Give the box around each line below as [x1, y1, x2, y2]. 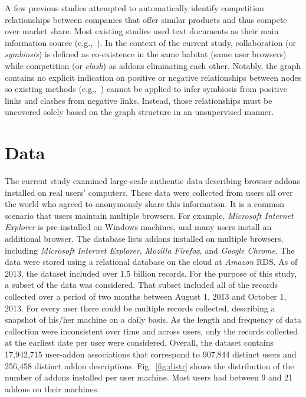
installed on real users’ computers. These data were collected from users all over [5, 186, 293, 198]
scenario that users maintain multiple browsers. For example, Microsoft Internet [5, 209, 294, 221]
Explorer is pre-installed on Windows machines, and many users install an [5, 221, 272, 233]
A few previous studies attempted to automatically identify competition [5, 2, 264, 14]
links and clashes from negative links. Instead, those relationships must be [5, 94, 272, 106]
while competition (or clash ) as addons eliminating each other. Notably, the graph [5, 59, 301, 71]
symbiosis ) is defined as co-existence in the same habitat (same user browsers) [5, 48, 287, 60]
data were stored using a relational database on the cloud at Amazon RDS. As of [5, 255, 298, 268]
